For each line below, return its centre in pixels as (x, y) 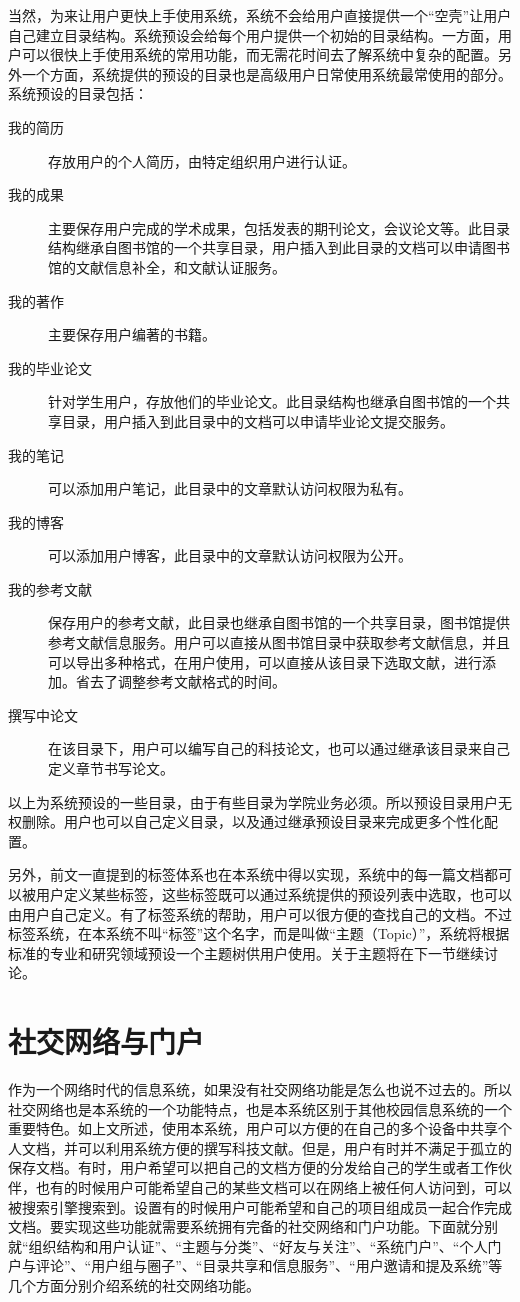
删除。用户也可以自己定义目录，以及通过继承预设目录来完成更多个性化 (252, 821)
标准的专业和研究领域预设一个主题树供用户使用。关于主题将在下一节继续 (246, 952)
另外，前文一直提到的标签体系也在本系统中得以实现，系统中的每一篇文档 (246, 874)
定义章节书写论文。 (111, 768)
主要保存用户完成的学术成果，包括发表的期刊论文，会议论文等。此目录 (279, 227)
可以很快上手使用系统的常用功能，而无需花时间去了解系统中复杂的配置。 (259, 54)
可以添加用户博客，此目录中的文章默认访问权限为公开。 (230, 555)
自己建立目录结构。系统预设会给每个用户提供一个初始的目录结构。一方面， (253, 34)
